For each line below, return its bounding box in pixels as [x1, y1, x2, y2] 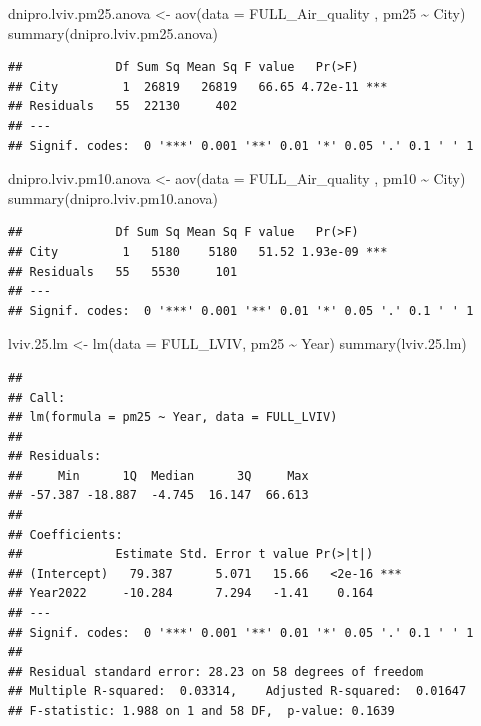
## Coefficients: [8, 527, 123, 542]
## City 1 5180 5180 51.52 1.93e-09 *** [8, 244, 388, 259]
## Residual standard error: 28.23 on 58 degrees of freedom [8, 664, 424, 679]
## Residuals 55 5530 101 [8, 264, 238, 279]
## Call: [8, 390, 66, 405]
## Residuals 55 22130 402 [8, 99, 238, 114]
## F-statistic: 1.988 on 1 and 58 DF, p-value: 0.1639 [8, 704, 395, 718]
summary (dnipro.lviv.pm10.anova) [8, 187, 218, 208]
